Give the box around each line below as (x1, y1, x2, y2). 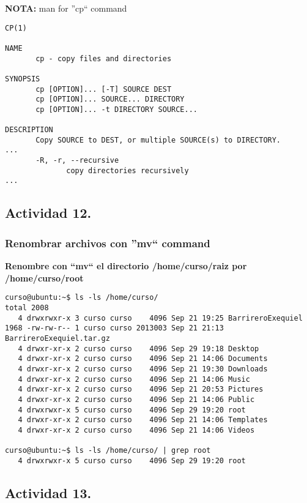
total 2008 (5, 303, 49, 312)
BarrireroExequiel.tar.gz (5, 333, 110, 343)
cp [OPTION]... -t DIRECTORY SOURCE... (35, 105, 198, 114)
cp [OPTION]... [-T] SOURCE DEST (35, 84, 172, 94)
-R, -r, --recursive (35, 156, 119, 165)
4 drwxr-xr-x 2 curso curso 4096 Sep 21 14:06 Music (18, 374, 250, 384)
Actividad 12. (5, 203, 92, 222)
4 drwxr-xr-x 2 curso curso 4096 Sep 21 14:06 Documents (18, 354, 268, 363)
